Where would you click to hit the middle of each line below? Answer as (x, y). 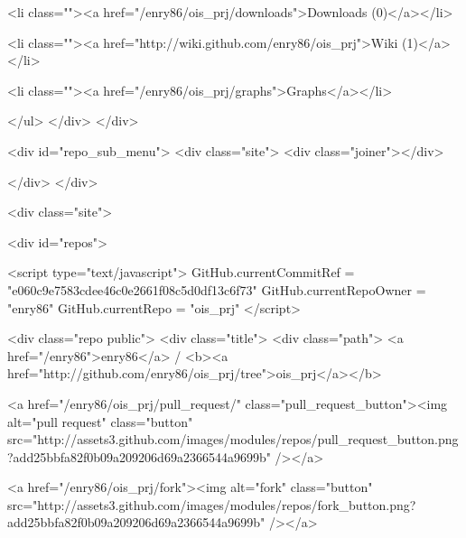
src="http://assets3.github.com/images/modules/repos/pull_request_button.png (233, 439)
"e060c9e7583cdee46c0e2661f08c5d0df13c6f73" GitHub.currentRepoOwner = (217, 289)
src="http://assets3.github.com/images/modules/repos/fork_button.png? (212, 504)
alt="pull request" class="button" (100, 421)
